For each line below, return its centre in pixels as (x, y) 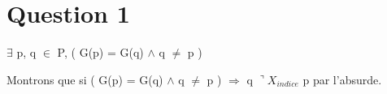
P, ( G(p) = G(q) (100, 52)
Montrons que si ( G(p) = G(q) (85, 79)
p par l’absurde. (342, 79)
